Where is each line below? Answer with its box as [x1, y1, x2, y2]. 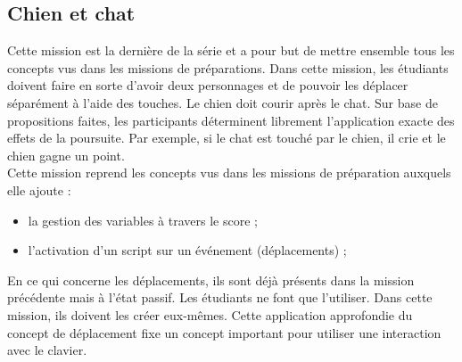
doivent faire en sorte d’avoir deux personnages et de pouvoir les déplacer [7, 76, 408, 95]
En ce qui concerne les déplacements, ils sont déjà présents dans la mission [7, 270, 415, 289]
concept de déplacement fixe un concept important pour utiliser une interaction [7, 323, 441, 341]
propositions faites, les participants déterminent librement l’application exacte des [7, 111, 455, 129]
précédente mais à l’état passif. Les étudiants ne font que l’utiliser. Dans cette [7, 288, 433, 307]
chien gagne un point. [7, 145, 125, 164]
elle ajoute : [7, 180, 71, 199]
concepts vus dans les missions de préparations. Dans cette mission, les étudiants [7, 58, 449, 77]
